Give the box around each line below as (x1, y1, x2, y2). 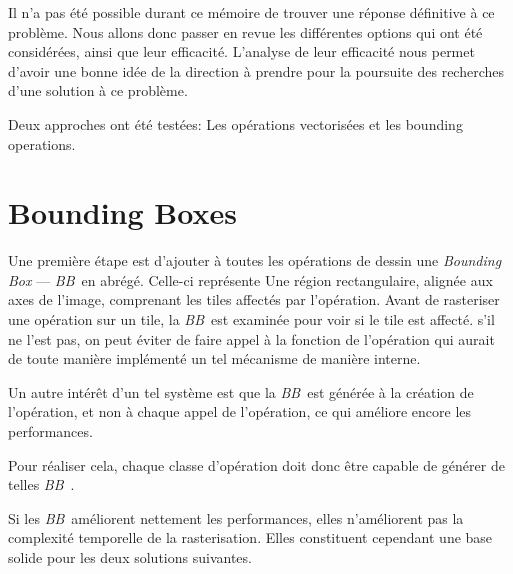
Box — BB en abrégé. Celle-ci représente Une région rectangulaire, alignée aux (8, 269, 493, 290)
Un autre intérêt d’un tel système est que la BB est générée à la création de (8, 381, 474, 402)
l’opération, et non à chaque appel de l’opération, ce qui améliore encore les (8, 401, 472, 422)
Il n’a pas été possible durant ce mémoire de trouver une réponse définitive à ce (8, 2, 495, 22)
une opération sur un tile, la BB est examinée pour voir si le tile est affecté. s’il (8, 309, 495, 330)
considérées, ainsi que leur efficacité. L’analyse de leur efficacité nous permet (8, 41, 475, 62)
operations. (8, 133, 76, 154)
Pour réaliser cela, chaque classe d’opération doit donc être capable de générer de (8, 454, 505, 475)
